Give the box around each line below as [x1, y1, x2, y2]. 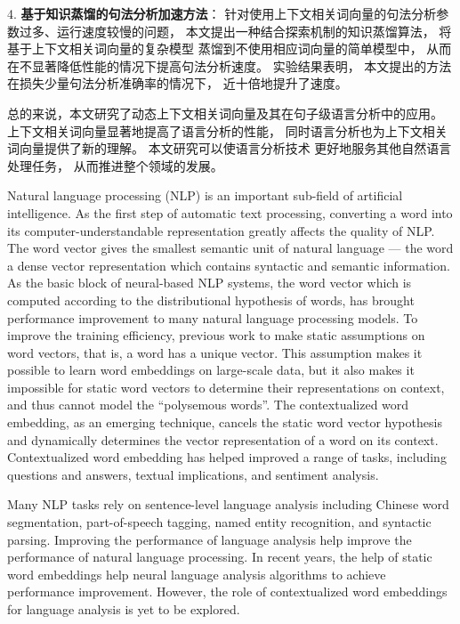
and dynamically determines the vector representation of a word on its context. [7, 430, 439, 449]
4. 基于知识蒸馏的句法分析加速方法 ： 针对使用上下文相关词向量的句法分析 [7, 4, 437, 22]
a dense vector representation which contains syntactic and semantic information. [7, 255, 450, 274]
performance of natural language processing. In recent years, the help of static [7, 547, 432, 566]
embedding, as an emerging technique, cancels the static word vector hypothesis [7, 413, 442, 432]
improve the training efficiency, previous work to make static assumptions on [7, 326, 425, 344]
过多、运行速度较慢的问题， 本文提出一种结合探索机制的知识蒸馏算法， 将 [19, 21, 452, 40]
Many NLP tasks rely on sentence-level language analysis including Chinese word [7, 495, 449, 514]
